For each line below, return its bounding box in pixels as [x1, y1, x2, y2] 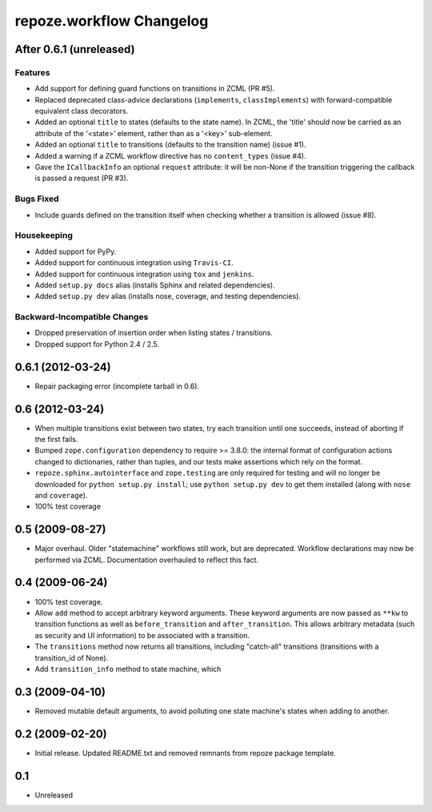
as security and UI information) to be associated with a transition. [34, 630, 250, 640]
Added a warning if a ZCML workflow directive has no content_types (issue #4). [34, 151, 306, 160]
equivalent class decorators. [34, 107, 129, 116]
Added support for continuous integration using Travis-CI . [34, 258, 234, 267]
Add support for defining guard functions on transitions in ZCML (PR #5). [34, 84, 275, 94]
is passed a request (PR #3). [34, 173, 129, 183]
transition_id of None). [34, 653, 109, 662]
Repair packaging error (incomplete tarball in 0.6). [34, 381, 200, 391]
